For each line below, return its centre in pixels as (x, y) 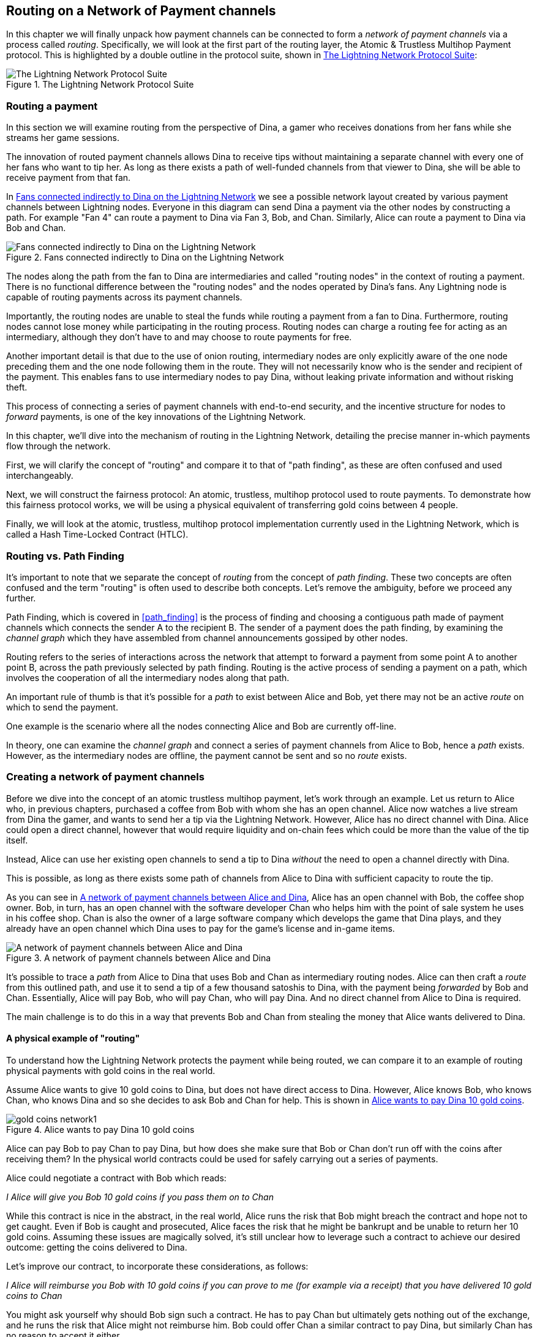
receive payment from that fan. (69, 178)
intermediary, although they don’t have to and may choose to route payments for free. (179, 337)
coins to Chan (34, 1295)
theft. (17, 387)
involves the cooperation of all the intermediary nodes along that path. (148, 677)
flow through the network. (58, 446)
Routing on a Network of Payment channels (141, 11)
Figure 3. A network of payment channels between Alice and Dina (139, 958)
